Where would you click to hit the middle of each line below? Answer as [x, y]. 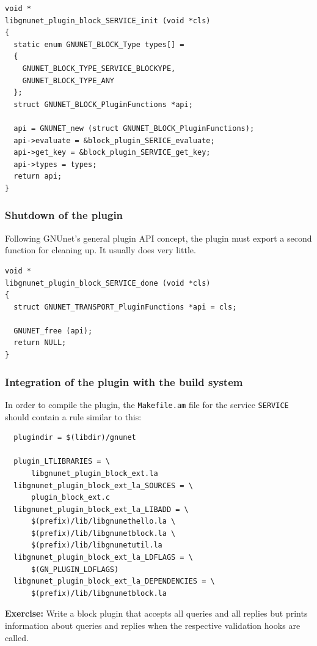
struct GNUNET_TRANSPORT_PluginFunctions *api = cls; [125, 307]
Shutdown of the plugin [64, 215]
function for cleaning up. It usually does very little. [100, 250]
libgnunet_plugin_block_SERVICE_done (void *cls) [108, 283]
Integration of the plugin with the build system [124, 381]
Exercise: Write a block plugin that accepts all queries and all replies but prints [156, 613]
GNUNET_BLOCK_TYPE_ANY [68, 80]
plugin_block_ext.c [70, 498]
